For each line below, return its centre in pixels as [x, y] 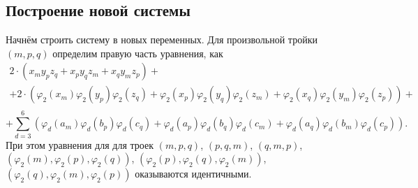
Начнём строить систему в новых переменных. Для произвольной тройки [162, 39]
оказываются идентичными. [193, 174]
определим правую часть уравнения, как [138, 53]
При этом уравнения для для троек [80, 144]
